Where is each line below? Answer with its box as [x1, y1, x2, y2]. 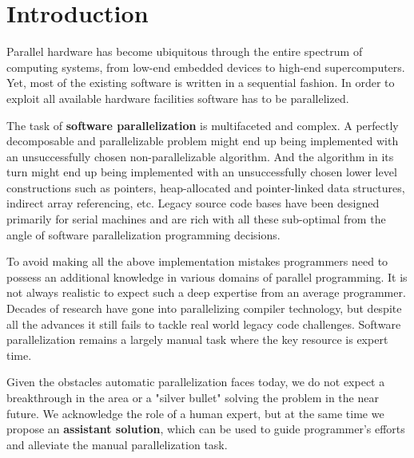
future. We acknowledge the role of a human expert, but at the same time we [6, 405, 384, 421]
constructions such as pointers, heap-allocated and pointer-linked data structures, [6, 179, 405, 195]
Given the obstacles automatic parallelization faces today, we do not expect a [6, 373, 385, 390]
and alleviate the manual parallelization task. [6, 436, 228, 452]
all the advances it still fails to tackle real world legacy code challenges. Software [6, 315, 401, 332]
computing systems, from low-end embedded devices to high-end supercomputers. [6, 58, 405, 75]
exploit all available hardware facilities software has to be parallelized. [6, 89, 349, 106]
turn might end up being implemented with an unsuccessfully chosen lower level [6, 164, 397, 180]
